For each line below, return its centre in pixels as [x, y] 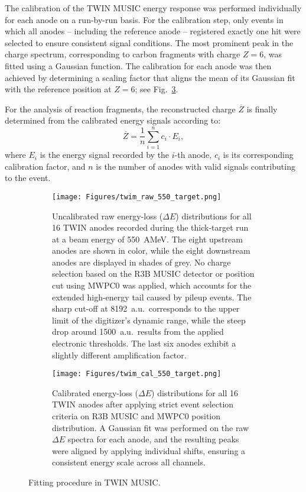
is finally [262, 109]
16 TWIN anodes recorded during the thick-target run [150, 227]
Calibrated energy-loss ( [95, 392]
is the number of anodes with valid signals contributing [196, 166]
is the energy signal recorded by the [105, 155]
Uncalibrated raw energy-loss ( [108, 216]
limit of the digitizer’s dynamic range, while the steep [149, 320]
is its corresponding [258, 155]
